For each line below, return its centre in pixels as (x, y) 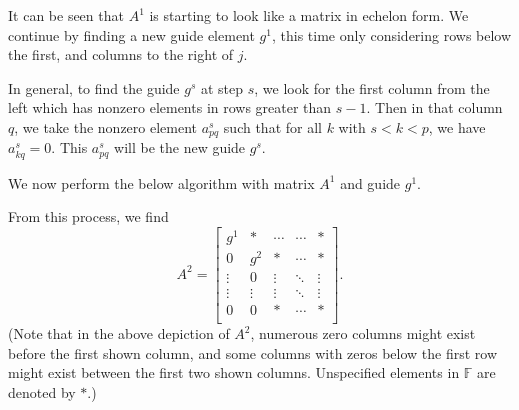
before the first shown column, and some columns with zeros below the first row (253, 352)
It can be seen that (66, 15)
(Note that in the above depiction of (119, 333)
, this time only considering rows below (391, 34)
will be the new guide (180, 147)
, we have (457, 126)
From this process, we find (88, 216)
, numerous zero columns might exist (363, 333)
